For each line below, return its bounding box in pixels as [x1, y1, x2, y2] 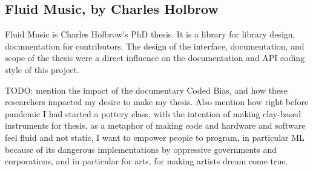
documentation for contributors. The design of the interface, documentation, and [5, 39, 305, 52]
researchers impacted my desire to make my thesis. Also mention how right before [5, 95, 309, 108]
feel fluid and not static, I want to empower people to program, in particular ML [5, 131, 305, 143]
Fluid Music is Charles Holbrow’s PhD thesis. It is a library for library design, [5, 28, 295, 40]
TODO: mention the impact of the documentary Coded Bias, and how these [5, 83, 288, 96]
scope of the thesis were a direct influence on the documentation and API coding [5, 51, 305, 64]
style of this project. [5, 63, 79, 76]
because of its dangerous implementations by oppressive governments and [5, 143, 277, 155]
